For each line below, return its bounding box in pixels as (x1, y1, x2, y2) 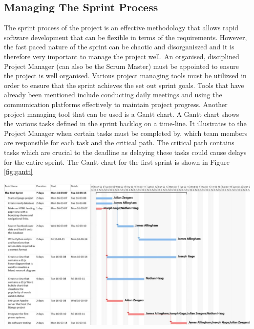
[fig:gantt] (4, 166, 33, 176)
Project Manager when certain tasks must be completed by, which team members (4, 128, 248, 138)
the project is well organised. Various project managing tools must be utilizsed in (4, 70, 247, 81)
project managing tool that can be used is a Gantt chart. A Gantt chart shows (4, 109, 239, 119)
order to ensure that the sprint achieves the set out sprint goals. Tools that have (4, 80, 244, 90)
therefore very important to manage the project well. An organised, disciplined (4, 51, 239, 61)
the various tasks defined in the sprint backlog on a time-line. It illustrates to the (4, 118, 247, 129)
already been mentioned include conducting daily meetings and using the (4, 89, 222, 100)
